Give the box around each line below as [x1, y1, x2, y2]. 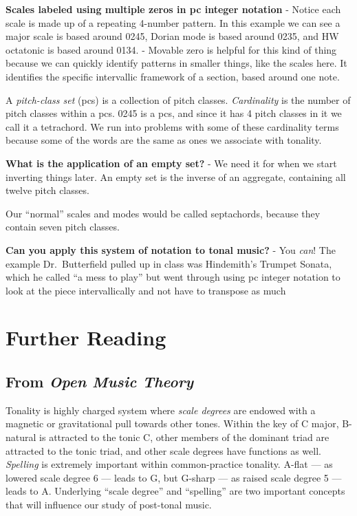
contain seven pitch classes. [6, 219, 120, 234]
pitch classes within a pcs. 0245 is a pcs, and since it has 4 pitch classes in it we [6, 106, 342, 120]
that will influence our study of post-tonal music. [6, 497, 212, 512]
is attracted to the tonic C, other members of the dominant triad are [39, 430, 329, 444]
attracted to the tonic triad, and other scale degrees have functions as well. [6, 443, 321, 458]
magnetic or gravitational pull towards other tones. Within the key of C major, [6, 416, 339, 431]
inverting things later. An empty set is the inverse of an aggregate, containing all [6, 169, 346, 184]
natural [6, 430, 36, 444]
